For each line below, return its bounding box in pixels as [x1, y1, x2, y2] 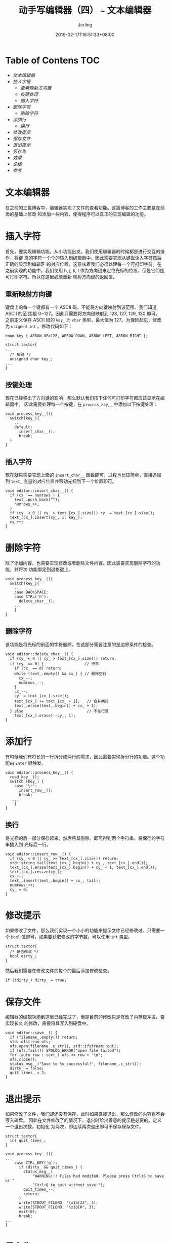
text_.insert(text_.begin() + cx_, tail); [10, 878, 101, 883]
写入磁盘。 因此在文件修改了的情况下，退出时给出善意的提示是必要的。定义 [5, 1117, 162, 1123]
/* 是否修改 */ [10, 949, 39, 954]
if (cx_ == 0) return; [14, 665, 62, 671]
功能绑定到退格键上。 [28, 566, 73, 572]
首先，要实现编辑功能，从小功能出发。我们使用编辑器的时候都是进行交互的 [5, 248, 160, 254]
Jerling [77, 21, 93, 28]
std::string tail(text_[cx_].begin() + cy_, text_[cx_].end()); [10, 860, 148, 865]
